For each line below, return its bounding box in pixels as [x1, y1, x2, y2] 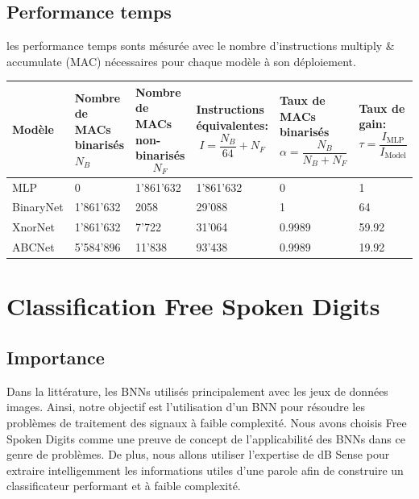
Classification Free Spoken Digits [6, 289, 380, 322]
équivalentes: [196, 117, 268, 134]
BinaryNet [12, 198, 64, 215]
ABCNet [12, 239, 55, 256]
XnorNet [12, 218, 55, 235]
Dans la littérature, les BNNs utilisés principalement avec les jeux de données [6, 382, 388, 399]
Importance [6, 344, 105, 369]
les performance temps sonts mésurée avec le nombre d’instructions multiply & [6, 37, 395, 54]
